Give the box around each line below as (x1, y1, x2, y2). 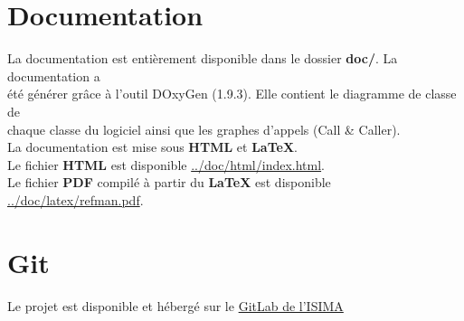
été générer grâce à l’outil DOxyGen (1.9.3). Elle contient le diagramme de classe (7, 84, 457, 103)
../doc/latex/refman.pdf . (7, 190, 144, 209)
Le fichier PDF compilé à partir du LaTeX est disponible (7, 173, 331, 192)
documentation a (7, 66, 100, 85)
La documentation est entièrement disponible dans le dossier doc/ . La (7, 49, 398, 68)
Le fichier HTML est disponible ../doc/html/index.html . (7, 155, 325, 174)
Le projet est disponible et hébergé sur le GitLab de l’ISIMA (7, 296, 344, 315)
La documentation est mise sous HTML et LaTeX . (7, 137, 298, 156)
